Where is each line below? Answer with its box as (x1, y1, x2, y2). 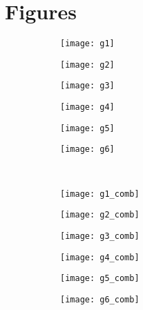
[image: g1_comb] (60, 188, 140, 199)
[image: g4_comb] (60, 252, 140, 262)
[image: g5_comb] (60, 273, 140, 284)
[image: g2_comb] (60, 210, 140, 220)
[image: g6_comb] (60, 294, 140, 304)
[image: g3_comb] (60, 231, 140, 241)
